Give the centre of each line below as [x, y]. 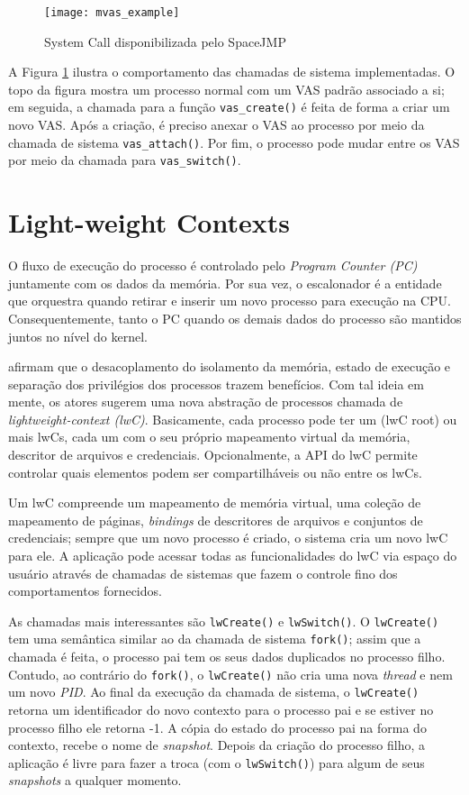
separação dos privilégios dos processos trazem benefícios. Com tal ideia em [216, 384]
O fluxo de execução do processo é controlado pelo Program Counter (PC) [213, 265]
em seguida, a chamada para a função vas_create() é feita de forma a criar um [229, 107]
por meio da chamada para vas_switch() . [125, 160]
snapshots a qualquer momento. [95, 780]
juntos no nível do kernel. [78, 336]
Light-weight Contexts [149, 222]
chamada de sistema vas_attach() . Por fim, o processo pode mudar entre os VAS [234, 142]
